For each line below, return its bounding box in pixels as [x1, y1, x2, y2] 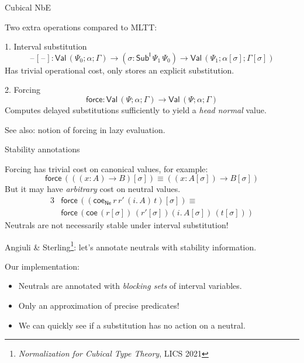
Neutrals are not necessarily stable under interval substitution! [5, 219, 229, 231]
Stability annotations [5, 143, 80, 155]
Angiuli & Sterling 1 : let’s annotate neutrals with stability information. [5, 239, 257, 253]
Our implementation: [5, 260, 80, 272]
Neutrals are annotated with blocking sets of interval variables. [18, 280, 242, 292]
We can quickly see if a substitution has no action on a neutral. [18, 319, 246, 331]
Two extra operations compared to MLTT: [5, 20, 157, 33]
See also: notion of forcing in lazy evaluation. [5, 123, 165, 135]
